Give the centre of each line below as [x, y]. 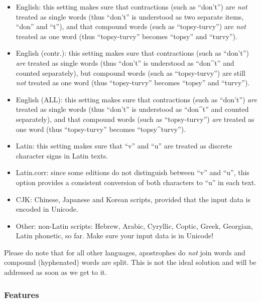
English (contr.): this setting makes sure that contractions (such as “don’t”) [132, 53]
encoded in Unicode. [47, 209]
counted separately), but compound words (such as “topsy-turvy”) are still [130, 72]
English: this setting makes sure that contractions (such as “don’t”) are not [132, 7]
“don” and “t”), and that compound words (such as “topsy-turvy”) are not [131, 26]
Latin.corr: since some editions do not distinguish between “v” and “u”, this [133, 172]
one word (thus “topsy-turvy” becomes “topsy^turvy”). [101, 129]
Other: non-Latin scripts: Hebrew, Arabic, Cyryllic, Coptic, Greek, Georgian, [134, 225]
